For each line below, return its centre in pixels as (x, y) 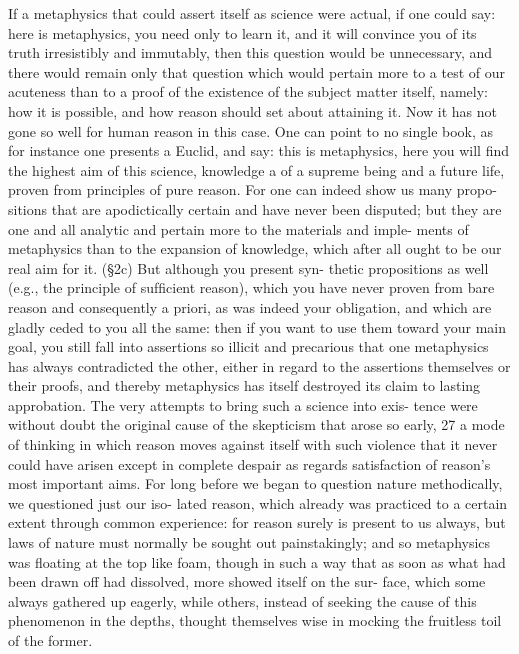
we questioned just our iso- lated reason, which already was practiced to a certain (258, 502)
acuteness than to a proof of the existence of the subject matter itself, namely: (248, 91)
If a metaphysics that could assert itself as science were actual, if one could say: (252, 13)
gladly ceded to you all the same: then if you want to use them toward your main (257, 326)
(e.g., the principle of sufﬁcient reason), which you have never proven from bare (251, 287)
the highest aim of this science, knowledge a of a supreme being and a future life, (256, 169)
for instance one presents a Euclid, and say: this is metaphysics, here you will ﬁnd (259, 150)
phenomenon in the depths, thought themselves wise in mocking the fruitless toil (255, 620)
